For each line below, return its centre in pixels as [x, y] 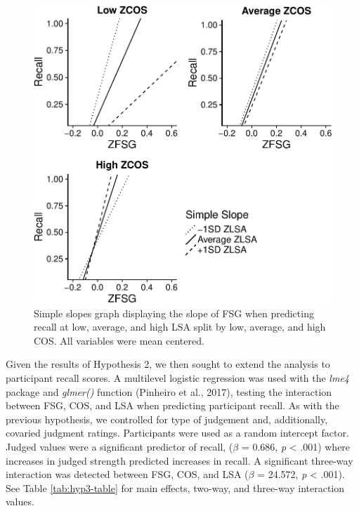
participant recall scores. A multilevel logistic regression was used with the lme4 [177, 377]
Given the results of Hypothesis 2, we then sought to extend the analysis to [168, 364]
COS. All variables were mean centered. [119, 340]
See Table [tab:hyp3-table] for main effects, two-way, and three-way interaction [175, 487]
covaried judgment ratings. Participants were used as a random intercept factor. [177, 433]
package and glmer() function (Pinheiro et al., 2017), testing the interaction [169, 391]
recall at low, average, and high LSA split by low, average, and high [180, 327]
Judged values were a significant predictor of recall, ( [119, 446]
